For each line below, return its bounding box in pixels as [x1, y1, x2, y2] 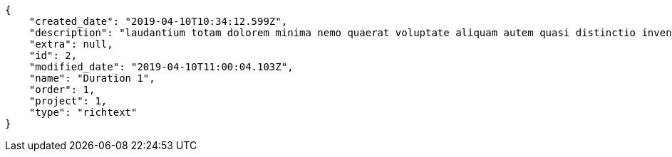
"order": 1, [29, 84, 95, 95]
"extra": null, [29, 38, 113, 50]
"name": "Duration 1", [29, 72, 155, 84]
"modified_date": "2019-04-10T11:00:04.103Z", [29, 61, 294, 72]
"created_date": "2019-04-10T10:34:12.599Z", [29, 16, 288, 27]
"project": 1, [29, 95, 108, 107]
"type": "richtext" [29, 107, 138, 118]
